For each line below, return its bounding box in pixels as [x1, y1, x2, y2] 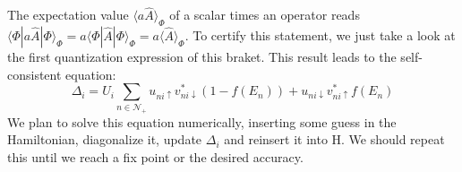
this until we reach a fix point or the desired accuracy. [7, 147, 304, 166]
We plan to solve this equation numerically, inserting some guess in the [7, 112, 397, 131]
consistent [7, 64, 62, 83]
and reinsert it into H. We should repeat [224, 130, 445, 149]
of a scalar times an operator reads [169, 5, 360, 24]
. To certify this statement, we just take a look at [184, 26, 456, 45]
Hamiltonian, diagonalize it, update [7, 130, 202, 149]
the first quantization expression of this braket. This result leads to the [7, 47, 397, 66]
